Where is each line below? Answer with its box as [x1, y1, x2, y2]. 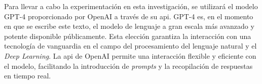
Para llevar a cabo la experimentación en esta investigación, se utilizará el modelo [4, 1, 258, 11]
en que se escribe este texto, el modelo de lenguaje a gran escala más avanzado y [4, 21, 254, 31]
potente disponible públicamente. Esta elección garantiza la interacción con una [4, 30, 251, 41]
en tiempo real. [4, 70, 51, 81]
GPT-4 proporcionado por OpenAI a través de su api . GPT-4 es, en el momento [4, 11, 253, 21]
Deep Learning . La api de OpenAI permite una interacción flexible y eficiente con [4, 50, 256, 61]
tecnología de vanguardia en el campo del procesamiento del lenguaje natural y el [4, 40, 257, 51]
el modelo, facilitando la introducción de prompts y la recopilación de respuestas [4, 60, 253, 71]
